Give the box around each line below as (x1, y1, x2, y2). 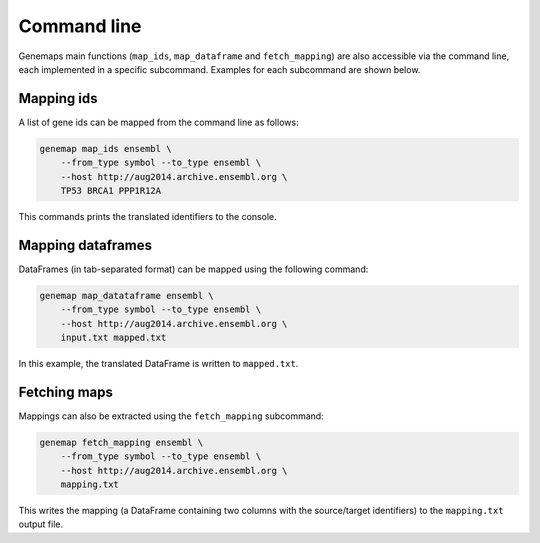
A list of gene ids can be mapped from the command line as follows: (18, 116, 299, 128)
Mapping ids (18, 90, 98, 107)
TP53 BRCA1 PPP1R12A (60, 185, 162, 196)
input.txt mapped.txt (60, 332, 167, 344)
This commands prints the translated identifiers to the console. (18, 210, 277, 222)
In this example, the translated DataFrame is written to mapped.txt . (18, 358, 299, 370)
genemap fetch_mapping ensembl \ (39, 436, 204, 448)
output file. (18, 518, 64, 530)
